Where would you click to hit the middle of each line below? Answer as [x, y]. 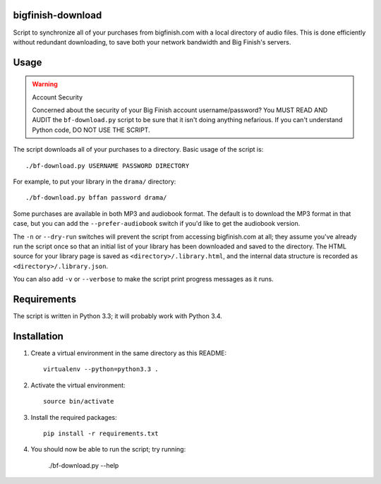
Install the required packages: [74, 417]
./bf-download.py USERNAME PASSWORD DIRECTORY [108, 165]
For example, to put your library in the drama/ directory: [95, 182]
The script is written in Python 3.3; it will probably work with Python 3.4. [117, 316]
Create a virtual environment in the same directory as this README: [129, 353]
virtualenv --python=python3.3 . [101, 369]
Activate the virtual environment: [78, 385]
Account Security [58, 97]
